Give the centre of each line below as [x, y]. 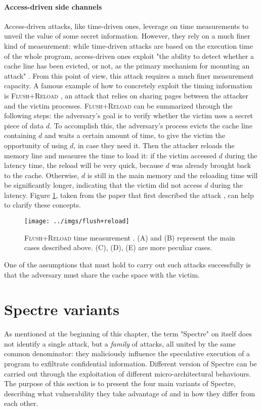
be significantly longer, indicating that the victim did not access [103, 185]
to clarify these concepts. [42, 205]
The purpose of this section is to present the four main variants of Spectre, [120, 383]
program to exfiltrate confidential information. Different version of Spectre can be [130, 364]
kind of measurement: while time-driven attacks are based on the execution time [128, 45]
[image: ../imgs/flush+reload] [77, 221]
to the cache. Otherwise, [42, 175]
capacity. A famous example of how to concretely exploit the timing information [128, 86]
